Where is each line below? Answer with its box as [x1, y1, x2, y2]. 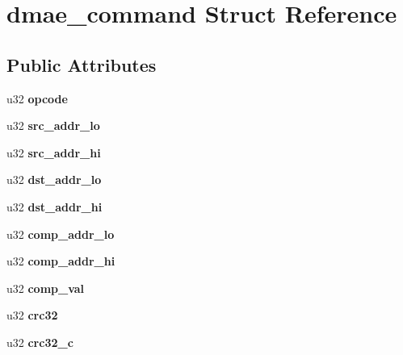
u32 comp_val [6, 279, 85, 296]
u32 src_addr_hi [6, 144, 101, 161]
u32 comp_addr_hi [6, 253, 115, 269]
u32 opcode [6, 90, 68, 106]
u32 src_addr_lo [6, 117, 100, 134]
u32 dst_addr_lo [6, 171, 102, 188]
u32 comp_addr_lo [6, 225, 115, 242]
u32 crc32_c [6, 333, 73, 350]
